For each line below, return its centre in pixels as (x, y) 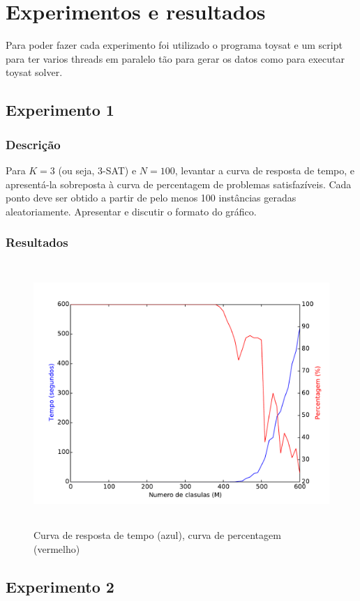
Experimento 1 (60, 110)
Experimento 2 (60, 586)
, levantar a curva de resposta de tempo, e (265, 170)
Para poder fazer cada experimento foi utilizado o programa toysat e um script (174, 45)
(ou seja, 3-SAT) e (97, 170)
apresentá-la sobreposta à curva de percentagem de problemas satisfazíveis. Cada (179, 184)
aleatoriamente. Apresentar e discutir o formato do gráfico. (131, 211)
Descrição (33, 144)
